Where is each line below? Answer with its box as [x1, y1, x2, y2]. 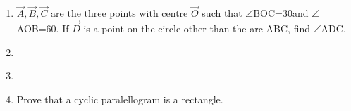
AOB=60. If [16, 21, 69, 36]
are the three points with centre [51, 6, 188, 20]
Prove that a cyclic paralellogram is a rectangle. [16, 91, 223, 106]
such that [202, 6, 242, 20]
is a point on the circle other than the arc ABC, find [83, 21, 311, 36]
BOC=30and [253, 6, 309, 20]
